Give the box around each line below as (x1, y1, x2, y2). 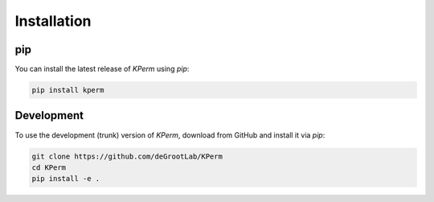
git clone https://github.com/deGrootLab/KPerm (31, 151, 223, 161)
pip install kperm (31, 85, 104, 95)
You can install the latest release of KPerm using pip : (14, 64, 190, 74)
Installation (14, 12, 92, 30)
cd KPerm (31, 163, 67, 172)
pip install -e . (31, 174, 100, 183)
